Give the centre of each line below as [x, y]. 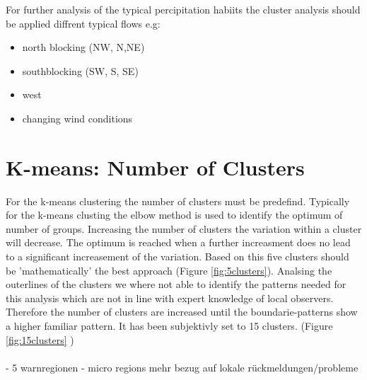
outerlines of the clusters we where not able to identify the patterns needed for [176, 284]
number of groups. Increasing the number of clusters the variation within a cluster [184, 228]
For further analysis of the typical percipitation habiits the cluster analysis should [183, 9]
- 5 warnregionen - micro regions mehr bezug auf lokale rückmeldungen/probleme [182, 367]
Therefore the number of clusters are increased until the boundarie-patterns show [182, 312]
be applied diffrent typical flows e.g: [83, 23]
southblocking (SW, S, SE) [80, 70]
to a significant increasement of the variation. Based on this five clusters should [177, 257]
